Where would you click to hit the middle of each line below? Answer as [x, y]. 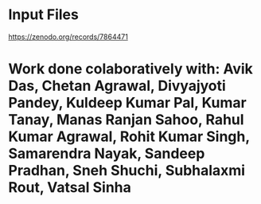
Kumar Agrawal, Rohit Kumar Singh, [129, 137]
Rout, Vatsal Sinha [70, 188]
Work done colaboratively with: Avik [130, 69]
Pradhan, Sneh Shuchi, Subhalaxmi [127, 171]
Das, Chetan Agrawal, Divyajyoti [117, 86]
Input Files [44, 15]
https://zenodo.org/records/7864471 [68, 37]
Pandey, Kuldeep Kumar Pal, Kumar [127, 103]
